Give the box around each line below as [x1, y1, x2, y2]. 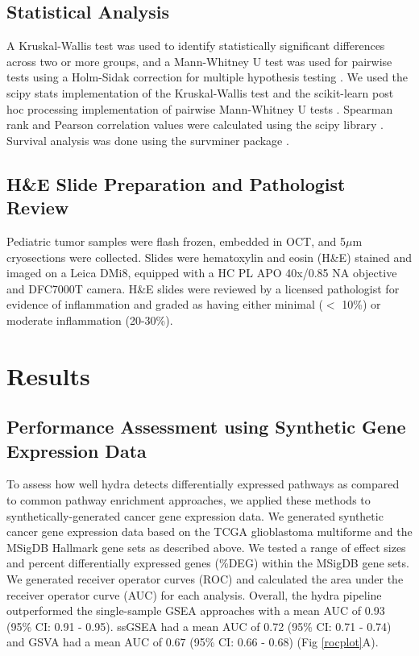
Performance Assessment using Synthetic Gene [6, 414, 406, 439]
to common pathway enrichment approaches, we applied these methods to [6, 492, 371, 509]
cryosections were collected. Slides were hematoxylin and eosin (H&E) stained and [6, 248, 413, 265]
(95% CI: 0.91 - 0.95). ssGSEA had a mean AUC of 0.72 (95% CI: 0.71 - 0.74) [6, 617, 392, 634]
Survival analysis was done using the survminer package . [6, 131, 289, 148]
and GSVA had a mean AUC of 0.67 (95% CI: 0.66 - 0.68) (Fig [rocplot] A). [6, 633, 379, 650]
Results [6, 359, 90, 392]
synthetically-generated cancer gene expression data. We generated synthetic [6, 507, 384, 524]
